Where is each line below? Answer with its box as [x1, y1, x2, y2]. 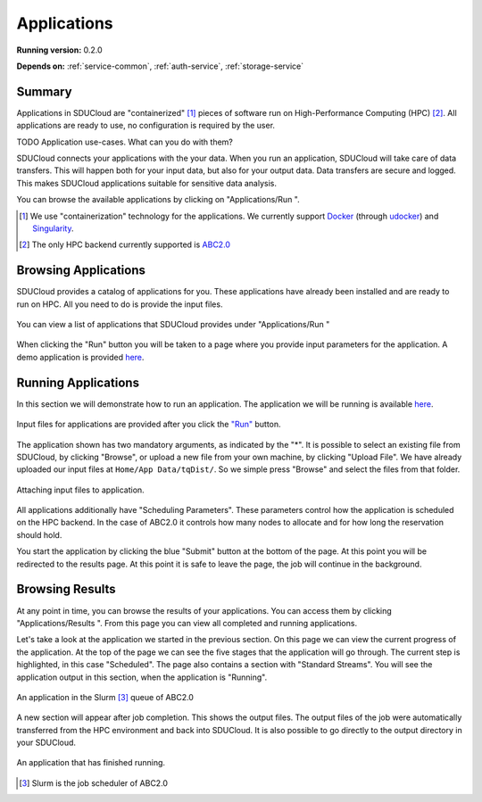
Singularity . [32, 223, 75, 234]
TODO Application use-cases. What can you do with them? [16, 136, 234, 147]
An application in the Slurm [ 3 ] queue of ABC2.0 [16, 691, 194, 702]
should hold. [16, 529, 62, 540]
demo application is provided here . [16, 351, 145, 362]
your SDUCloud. [16, 737, 76, 748]
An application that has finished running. [16, 757, 165, 768]
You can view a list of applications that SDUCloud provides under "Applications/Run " [16, 319, 330, 330]
